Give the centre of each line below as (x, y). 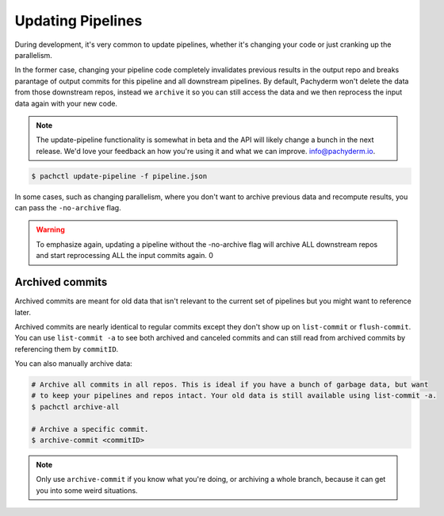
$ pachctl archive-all (75, 406)
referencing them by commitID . (67, 348)
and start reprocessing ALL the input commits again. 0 (125, 256)
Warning (50, 229)
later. (23, 312)
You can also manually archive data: (73, 364)
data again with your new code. (66, 103)
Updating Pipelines (78, 21)
